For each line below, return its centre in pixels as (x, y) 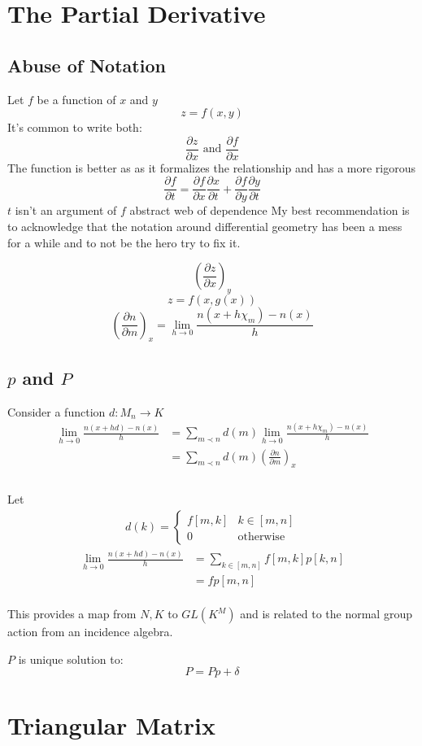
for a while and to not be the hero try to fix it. (124, 242)
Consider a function (57, 411)
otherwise (261, 537)
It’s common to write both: (75, 127)
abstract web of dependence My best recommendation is (270, 210)
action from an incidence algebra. (90, 631)
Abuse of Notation (87, 65)
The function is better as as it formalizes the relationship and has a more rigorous (212, 167)
